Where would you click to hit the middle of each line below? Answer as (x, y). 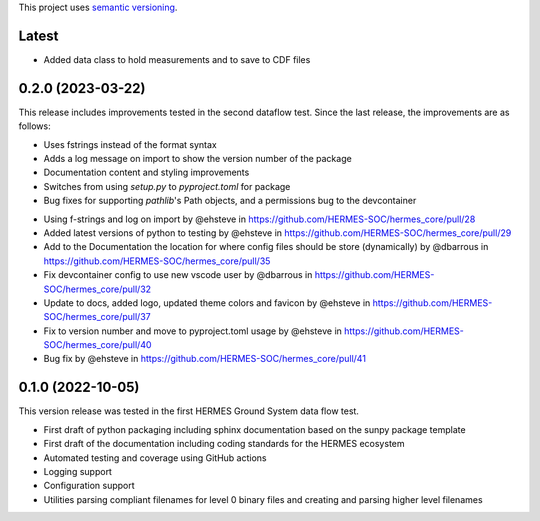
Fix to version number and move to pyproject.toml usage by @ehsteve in (192, 331)
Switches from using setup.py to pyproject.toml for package (167, 186)
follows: (34, 126)
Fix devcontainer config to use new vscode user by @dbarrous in (178, 275)
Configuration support (89, 486)
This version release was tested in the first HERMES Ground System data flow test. (189, 411)
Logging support (77, 471)
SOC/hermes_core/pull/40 (97, 345)
